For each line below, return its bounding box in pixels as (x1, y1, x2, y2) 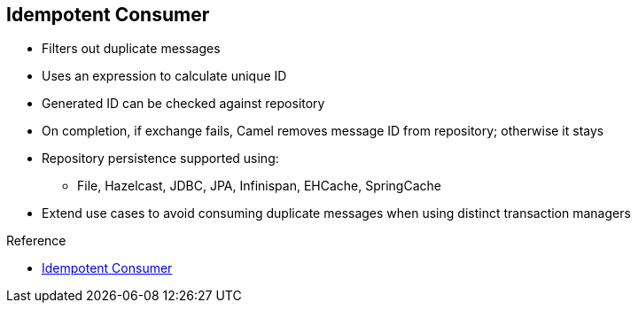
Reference (6, 233, 66, 249)
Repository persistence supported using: (42, 151, 279, 167)
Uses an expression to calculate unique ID (42, 68, 287, 84)
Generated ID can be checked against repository (42, 96, 325, 112)
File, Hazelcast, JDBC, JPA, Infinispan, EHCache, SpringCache (77, 178, 441, 194)
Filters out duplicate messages (42, 41, 221, 57)
